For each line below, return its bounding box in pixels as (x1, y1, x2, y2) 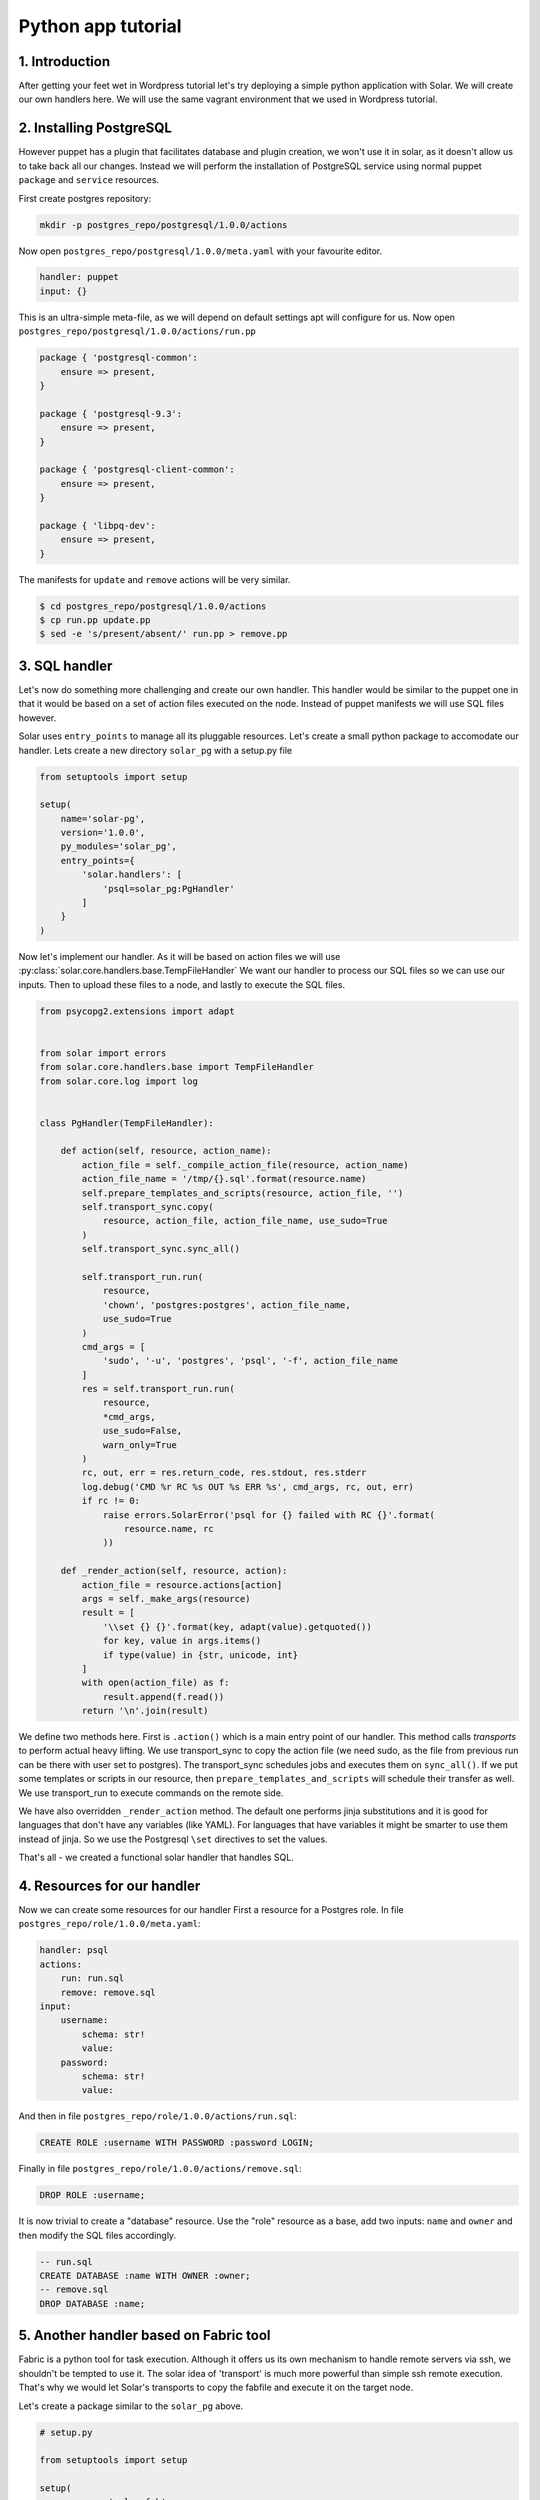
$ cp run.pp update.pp (39, 615, 151, 626)
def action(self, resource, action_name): (60, 1145, 272, 1157)
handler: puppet (39, 271, 120, 283)
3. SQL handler (18, 657, 113, 674)
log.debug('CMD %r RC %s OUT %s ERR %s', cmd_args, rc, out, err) (81, 1481, 415, 1492)
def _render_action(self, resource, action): (60, 1565, 288, 1577)
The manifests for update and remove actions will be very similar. (18, 573, 291, 585)
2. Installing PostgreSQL (18, 120, 172, 137)
